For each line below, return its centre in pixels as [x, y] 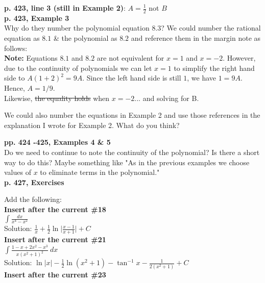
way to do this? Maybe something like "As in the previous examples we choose [127, 162]
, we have [202, 78]
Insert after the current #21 [55, 239]
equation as [22, 38]
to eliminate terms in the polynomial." [100, 172]
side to [15, 78]
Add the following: [33, 199]
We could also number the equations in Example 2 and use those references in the [132, 115]
